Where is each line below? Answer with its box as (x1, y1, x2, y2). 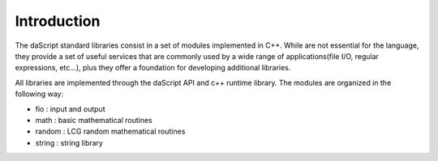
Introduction (15, 12, 101, 30)
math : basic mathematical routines (35, 115, 153, 125)
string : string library (35, 138, 103, 147)
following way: (15, 89, 64, 99)
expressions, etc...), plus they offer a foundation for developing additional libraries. (15, 63, 291, 73)
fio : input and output (35, 104, 105, 113)
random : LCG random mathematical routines (35, 126, 186, 137)
